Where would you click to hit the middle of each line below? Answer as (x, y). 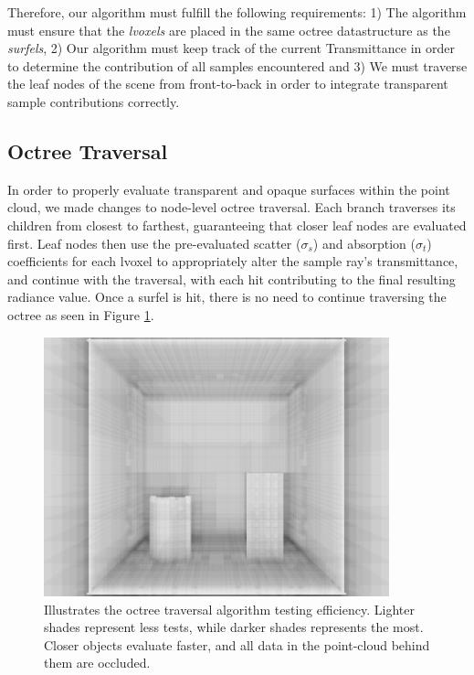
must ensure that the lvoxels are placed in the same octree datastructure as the (229, 30)
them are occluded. (97, 663)
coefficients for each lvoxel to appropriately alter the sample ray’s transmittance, (233, 261)
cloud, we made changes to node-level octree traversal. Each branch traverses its (232, 207)
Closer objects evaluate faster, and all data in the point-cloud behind (237, 644)
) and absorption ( (364, 243)
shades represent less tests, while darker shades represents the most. (234, 627)
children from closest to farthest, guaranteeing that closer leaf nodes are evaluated (237, 225)
